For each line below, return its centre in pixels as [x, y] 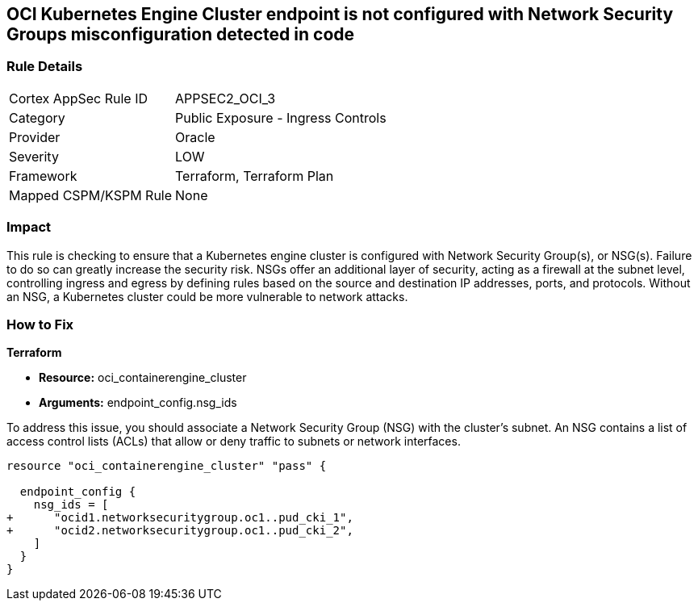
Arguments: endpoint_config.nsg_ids [138, 403]
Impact [29, 227]
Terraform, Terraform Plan [255, 176]
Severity [34, 156]
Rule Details [45, 67]
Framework [43, 176]
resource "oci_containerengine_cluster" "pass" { [167, 466]
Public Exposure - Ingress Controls [281, 117]
